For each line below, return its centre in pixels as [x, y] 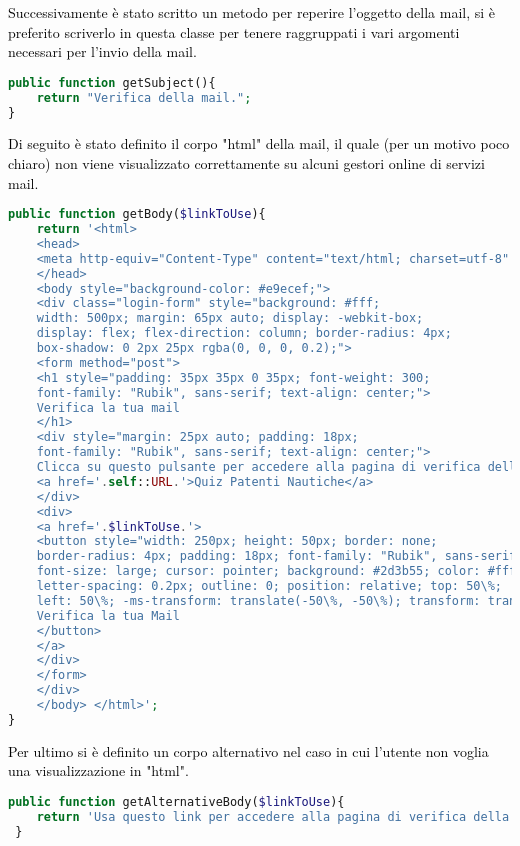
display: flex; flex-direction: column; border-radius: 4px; [244, 333]
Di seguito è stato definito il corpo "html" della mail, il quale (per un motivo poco [259, 143]
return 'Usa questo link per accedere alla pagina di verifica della [273, 816]
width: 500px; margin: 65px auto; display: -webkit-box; [230, 318]
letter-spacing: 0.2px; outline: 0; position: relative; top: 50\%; [269, 586]
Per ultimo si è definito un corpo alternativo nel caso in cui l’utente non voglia [248, 750]
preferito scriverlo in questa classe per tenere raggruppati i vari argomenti [234, 31]
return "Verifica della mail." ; [144, 97]
